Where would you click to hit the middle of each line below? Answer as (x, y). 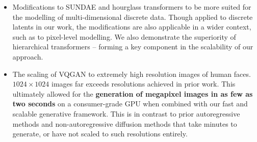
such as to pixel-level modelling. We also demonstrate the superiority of (124, 36)
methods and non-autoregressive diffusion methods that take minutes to (125, 123)
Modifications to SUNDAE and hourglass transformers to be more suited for (132, 7)
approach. (28, 56)
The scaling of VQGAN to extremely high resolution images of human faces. (132, 74)
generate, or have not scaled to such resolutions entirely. (100, 134)
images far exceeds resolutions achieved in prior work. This (144, 84)
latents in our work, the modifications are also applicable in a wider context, (132, 27)
